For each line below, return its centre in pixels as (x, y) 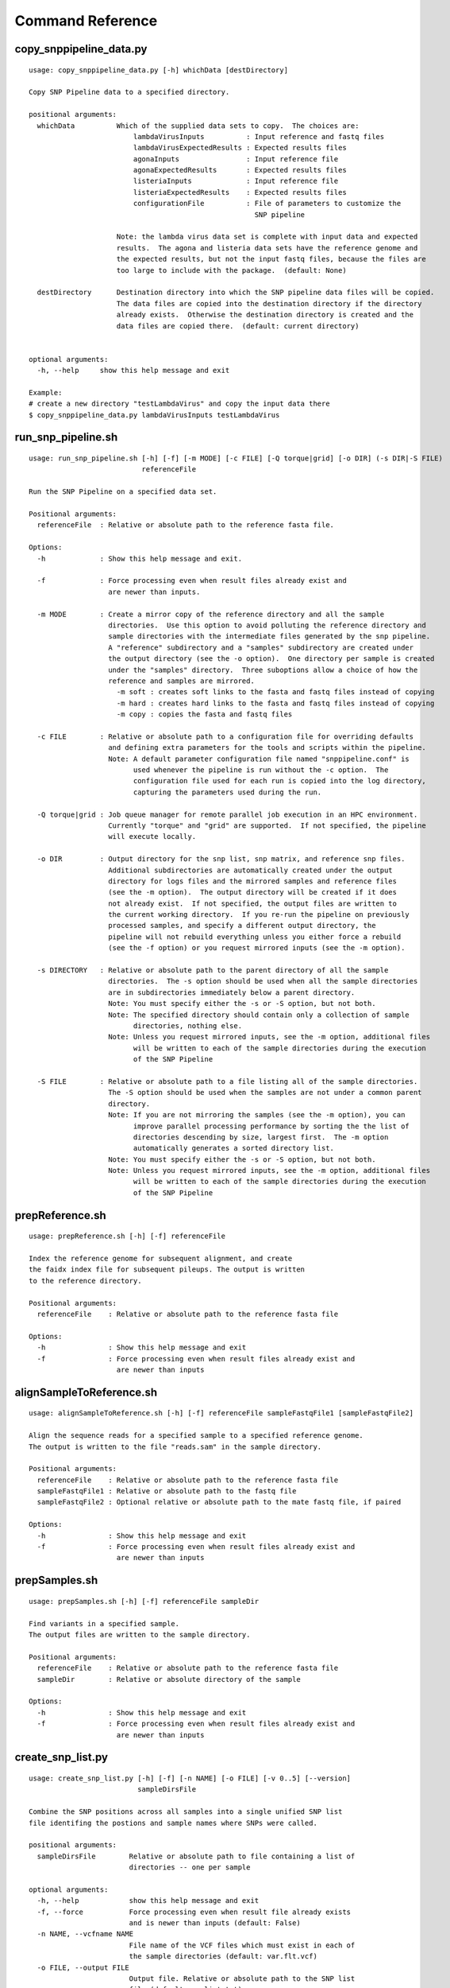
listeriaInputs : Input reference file (236, 181)
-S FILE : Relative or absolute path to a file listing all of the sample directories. (227, 1081)
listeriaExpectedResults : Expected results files (240, 192)
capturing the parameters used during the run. (227, 792)
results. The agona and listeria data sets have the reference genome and (267, 248)
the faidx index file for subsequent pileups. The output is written (167, 1270)
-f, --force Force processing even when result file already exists (194, 1912)
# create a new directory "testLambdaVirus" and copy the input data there (179, 404)
